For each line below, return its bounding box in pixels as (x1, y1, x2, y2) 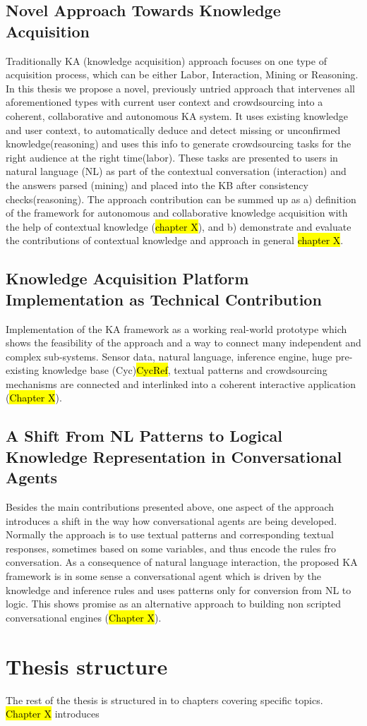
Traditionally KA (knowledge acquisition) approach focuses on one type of (6, 53, 327, 68)
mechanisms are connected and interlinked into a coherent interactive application (6, 376, 356, 391)
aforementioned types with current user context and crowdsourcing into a (6, 95, 323, 109)
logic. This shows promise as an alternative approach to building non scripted (6, 596, 342, 611)
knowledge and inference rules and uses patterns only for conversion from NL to (6, 582, 351, 597)
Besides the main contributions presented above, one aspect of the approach (6, 500, 335, 514)
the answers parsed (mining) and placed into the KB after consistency (6, 177, 308, 192)
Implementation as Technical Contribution (6, 288, 322, 310)
